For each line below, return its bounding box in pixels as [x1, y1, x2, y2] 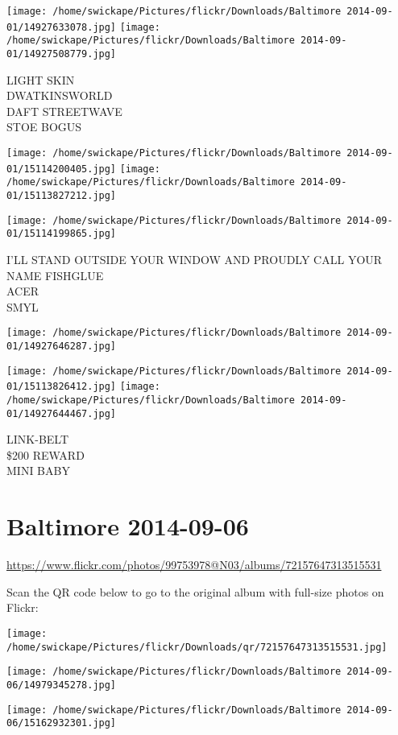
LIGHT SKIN [6, 71, 75, 88]
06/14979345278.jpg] [6, 679, 117, 691]
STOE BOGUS [6, 118, 82, 135]
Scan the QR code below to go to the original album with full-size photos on [6, 583, 384, 600]
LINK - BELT [6, 431, 69, 448]
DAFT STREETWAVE [6, 102, 122, 119]
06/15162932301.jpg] [6, 717, 117, 729]
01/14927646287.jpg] [6, 340, 117, 352]
